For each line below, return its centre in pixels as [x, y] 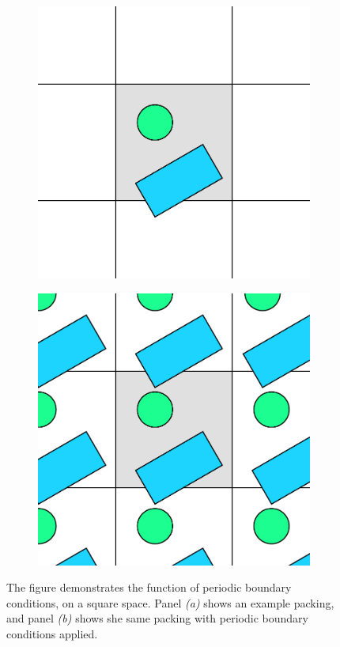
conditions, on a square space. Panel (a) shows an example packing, [170, 602]
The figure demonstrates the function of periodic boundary [149, 587]
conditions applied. [52, 633]
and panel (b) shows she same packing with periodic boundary [157, 618]
